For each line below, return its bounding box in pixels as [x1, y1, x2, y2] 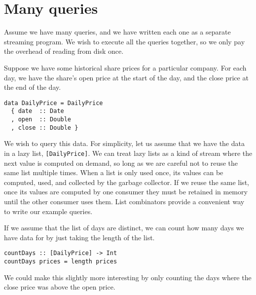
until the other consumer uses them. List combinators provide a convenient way [4, 196, 245, 206]
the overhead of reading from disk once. [4, 46, 124, 56]
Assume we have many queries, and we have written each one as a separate [4, 27, 231, 37]
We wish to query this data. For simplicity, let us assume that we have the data [4, 138, 245, 148]
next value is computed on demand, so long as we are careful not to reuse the [4, 157, 238, 168]
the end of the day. [4, 82, 61, 92]
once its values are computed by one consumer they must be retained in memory [4, 186, 248, 197]
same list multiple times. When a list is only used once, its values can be [4, 167, 223, 178]
